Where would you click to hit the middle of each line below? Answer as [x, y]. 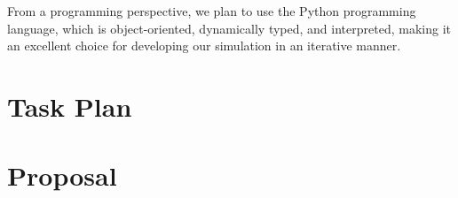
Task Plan [70, 106]
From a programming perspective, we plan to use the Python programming [212, 11]
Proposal [62, 175]
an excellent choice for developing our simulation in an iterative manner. [204, 46]
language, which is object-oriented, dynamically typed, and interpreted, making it [229, 28]
